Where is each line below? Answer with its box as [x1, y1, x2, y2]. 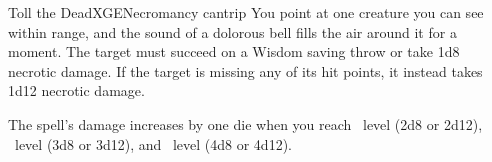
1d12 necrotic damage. [8, 80, 145, 101]
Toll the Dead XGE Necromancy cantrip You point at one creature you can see [8, 2, 484, 22]
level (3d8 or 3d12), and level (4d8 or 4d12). [14, 133, 292, 154]
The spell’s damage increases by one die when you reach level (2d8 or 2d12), [8, 113, 483, 134]
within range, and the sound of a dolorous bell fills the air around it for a [8, 21, 457, 42]
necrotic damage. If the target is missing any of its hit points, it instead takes [8, 60, 483, 81]
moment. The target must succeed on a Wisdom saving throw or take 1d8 [8, 41, 460, 62]
